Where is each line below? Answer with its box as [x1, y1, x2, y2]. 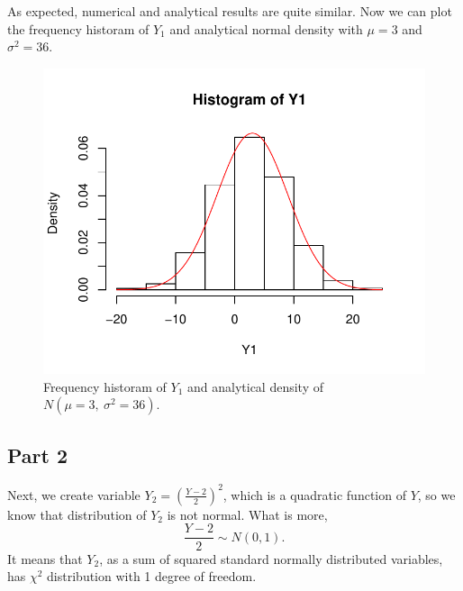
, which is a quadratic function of [222, 485, 406, 504]
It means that [7, 549, 83, 568]
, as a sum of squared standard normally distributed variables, [99, 549, 443, 568]
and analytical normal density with [169, 19, 363, 38]
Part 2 [7, 441, 68, 468]
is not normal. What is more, [167, 505, 328, 523]
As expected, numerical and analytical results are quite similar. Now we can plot [7, 2, 452, 20]
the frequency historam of [7, 19, 150, 38]
